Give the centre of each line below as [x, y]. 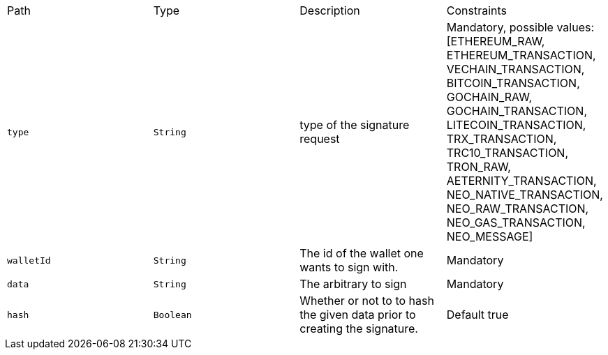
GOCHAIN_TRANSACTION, [517, 111]
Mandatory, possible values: [520, 27]
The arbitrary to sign [353, 284]
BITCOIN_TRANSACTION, [513, 83]
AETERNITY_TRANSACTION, [521, 181]
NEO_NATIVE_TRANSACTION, [525, 195]
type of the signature [355, 125]
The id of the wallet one [362, 253]
